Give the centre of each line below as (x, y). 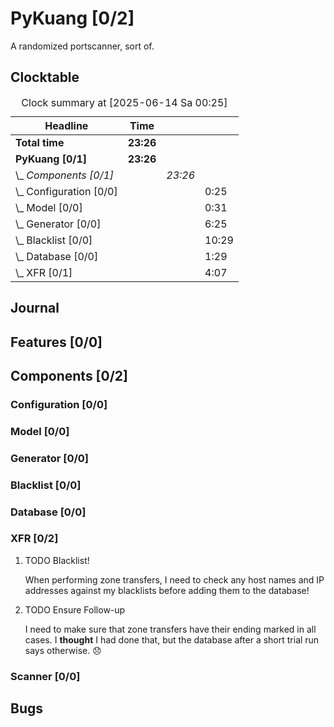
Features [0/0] (56, 342)
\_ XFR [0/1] (44, 272)
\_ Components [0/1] (65, 175)
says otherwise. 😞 (63, 650)
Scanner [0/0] (45, 676)
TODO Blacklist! (57, 560)
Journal (35, 308)
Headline (66, 125)
